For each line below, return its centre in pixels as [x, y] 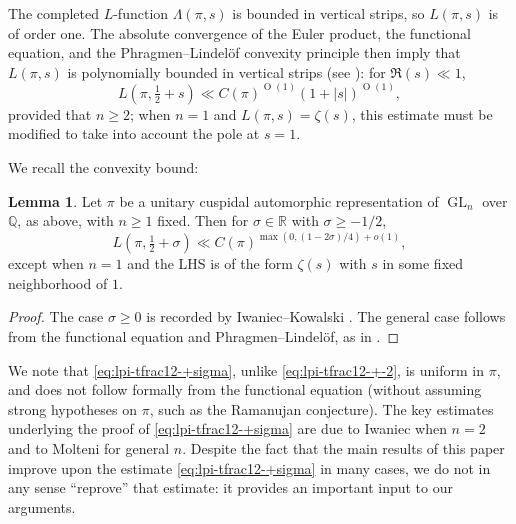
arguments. [42, 506]
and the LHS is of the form [210, 263]
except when [46, 263]
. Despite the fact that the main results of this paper [343, 447]
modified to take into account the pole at [134, 133]
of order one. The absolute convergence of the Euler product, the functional [239, 32]
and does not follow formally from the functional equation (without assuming [245, 389]
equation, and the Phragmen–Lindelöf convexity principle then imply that [234, 52]
